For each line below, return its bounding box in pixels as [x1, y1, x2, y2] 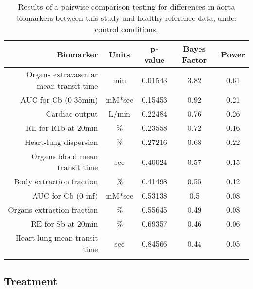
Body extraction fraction [14, 176, 98, 187]
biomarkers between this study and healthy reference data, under [16, 12, 237, 23]
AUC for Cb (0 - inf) [32, 190, 98, 201]
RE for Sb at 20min [31, 218, 98, 229]
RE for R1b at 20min [25, 122, 98, 133]
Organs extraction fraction [8, 204, 98, 215]
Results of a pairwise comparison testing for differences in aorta [18, 1, 235, 12]
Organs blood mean [31, 150, 98, 162]
